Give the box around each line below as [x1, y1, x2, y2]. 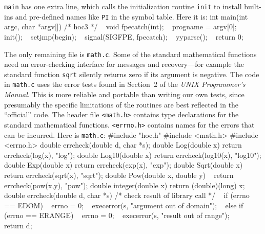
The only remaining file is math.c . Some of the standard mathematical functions [4, 48, 257, 59]
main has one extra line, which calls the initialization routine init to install [4, 1, 242, 11]
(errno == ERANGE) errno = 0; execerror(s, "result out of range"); [4, 210, 230, 221]
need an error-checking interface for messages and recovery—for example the [4, 59, 244, 69]
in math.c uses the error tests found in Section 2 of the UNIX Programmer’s [4, 79, 246, 89]
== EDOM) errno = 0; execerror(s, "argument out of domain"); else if [4, 200, 243, 210]
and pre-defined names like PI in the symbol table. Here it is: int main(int [15, 11, 248, 22]
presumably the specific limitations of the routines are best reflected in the [4, 99, 239, 110]
